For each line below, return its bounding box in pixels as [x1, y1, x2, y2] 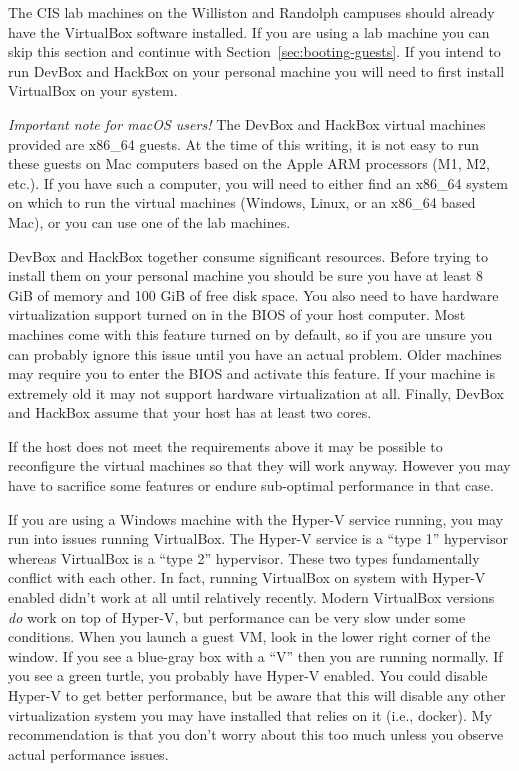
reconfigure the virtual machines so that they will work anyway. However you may [8, 455, 511, 476]
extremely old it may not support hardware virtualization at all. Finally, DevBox [8, 382, 504, 403]
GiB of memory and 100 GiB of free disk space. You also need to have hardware [8, 284, 499, 305]
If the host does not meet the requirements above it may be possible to [8, 435, 443, 456]
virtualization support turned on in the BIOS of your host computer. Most [8, 304, 466, 325]
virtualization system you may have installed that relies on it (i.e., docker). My [8, 704, 492, 725]
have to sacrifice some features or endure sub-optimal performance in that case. [8, 475, 494, 496]
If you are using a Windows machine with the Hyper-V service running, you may [8, 508, 504, 529]
